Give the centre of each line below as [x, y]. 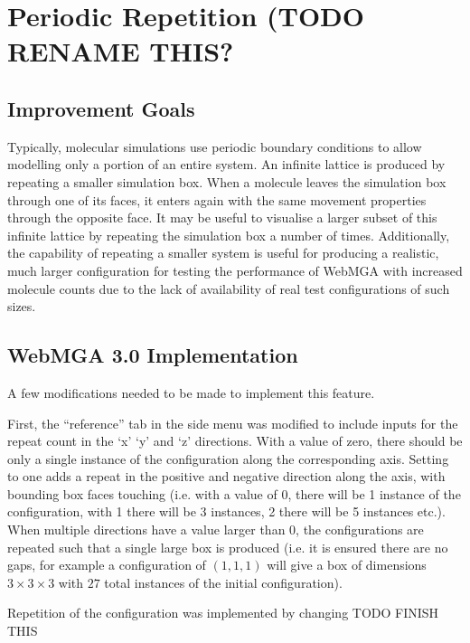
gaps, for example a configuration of [107, 565]
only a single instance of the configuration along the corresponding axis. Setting [228, 458]
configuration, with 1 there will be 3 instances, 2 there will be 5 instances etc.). [226, 511]
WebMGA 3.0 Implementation [153, 355]
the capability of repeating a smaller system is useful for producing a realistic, [223, 253]
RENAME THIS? [121, 51]
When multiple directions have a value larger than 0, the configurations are [216, 530]
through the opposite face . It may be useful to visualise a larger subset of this [222, 217]
